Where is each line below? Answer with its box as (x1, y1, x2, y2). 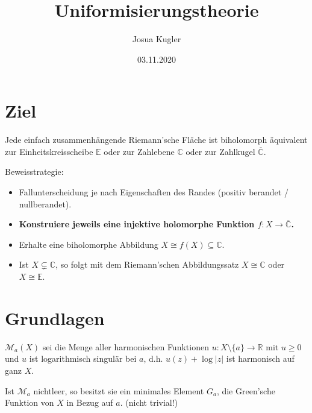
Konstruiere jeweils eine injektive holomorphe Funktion (19, 218, 255, 230)
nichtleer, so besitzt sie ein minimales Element (33, 384, 204, 397)
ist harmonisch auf (226, 352, 295, 365)
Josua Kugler (132, 33, 181, 45)
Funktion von (5, 396, 54, 409)
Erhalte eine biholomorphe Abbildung (19, 238, 158, 250)
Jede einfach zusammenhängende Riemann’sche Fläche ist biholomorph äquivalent (5, 133, 308, 146)
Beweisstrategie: (5, 165, 64, 178)
